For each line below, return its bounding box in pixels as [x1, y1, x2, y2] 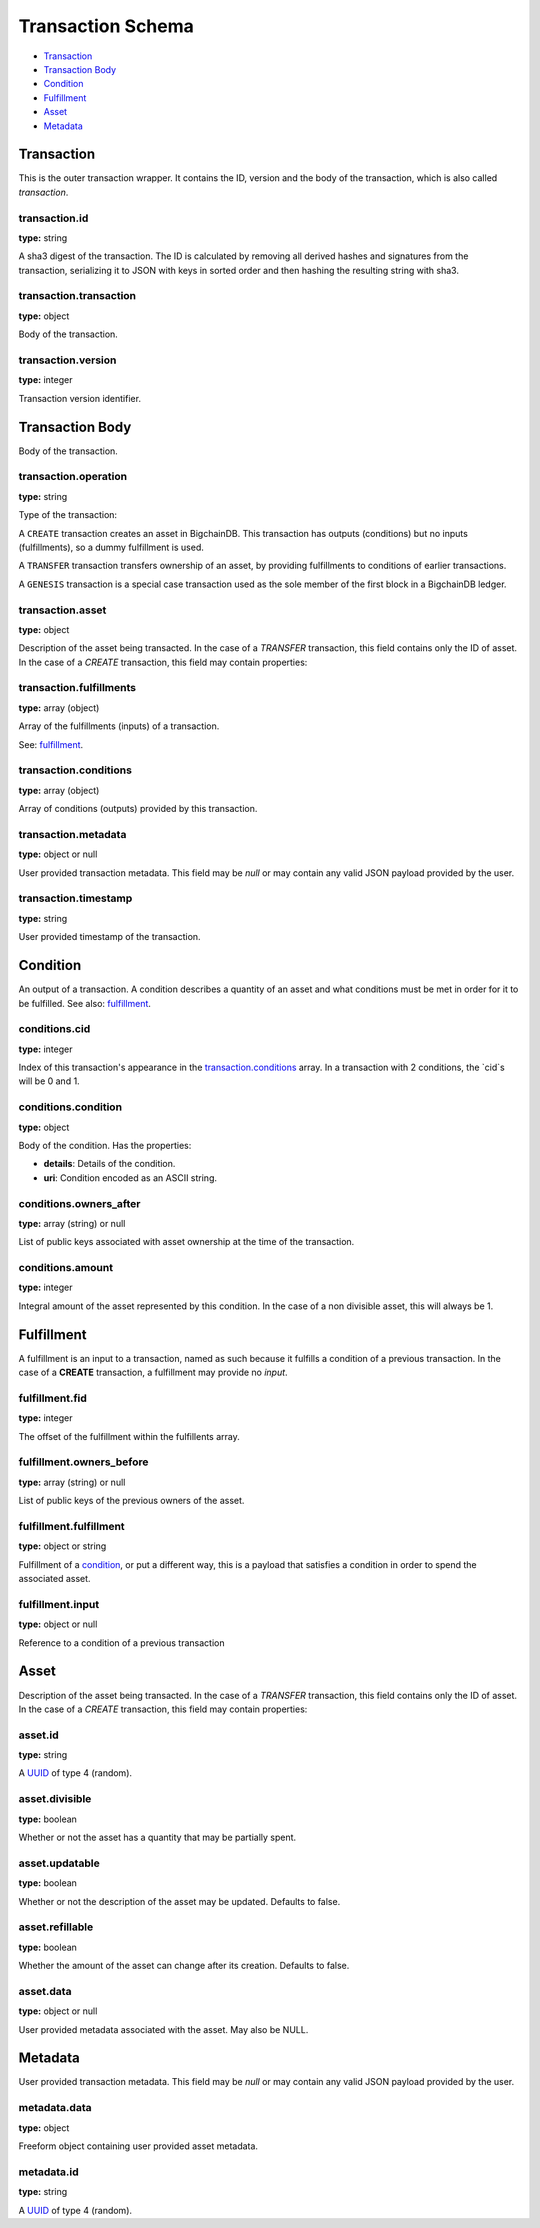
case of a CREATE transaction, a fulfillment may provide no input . [18, 1366, 289, 1379]
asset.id [18, 1728, 59, 1742]
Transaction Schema [18, 15, 195, 37]
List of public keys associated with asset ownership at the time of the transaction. [18, 1236, 355, 1248]
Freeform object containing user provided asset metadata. [18, 2140, 259, 2152]
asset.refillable [18, 1920, 94, 1934]
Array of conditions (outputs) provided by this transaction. [18, 803, 258, 815]
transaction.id [18, 211, 89, 225]
